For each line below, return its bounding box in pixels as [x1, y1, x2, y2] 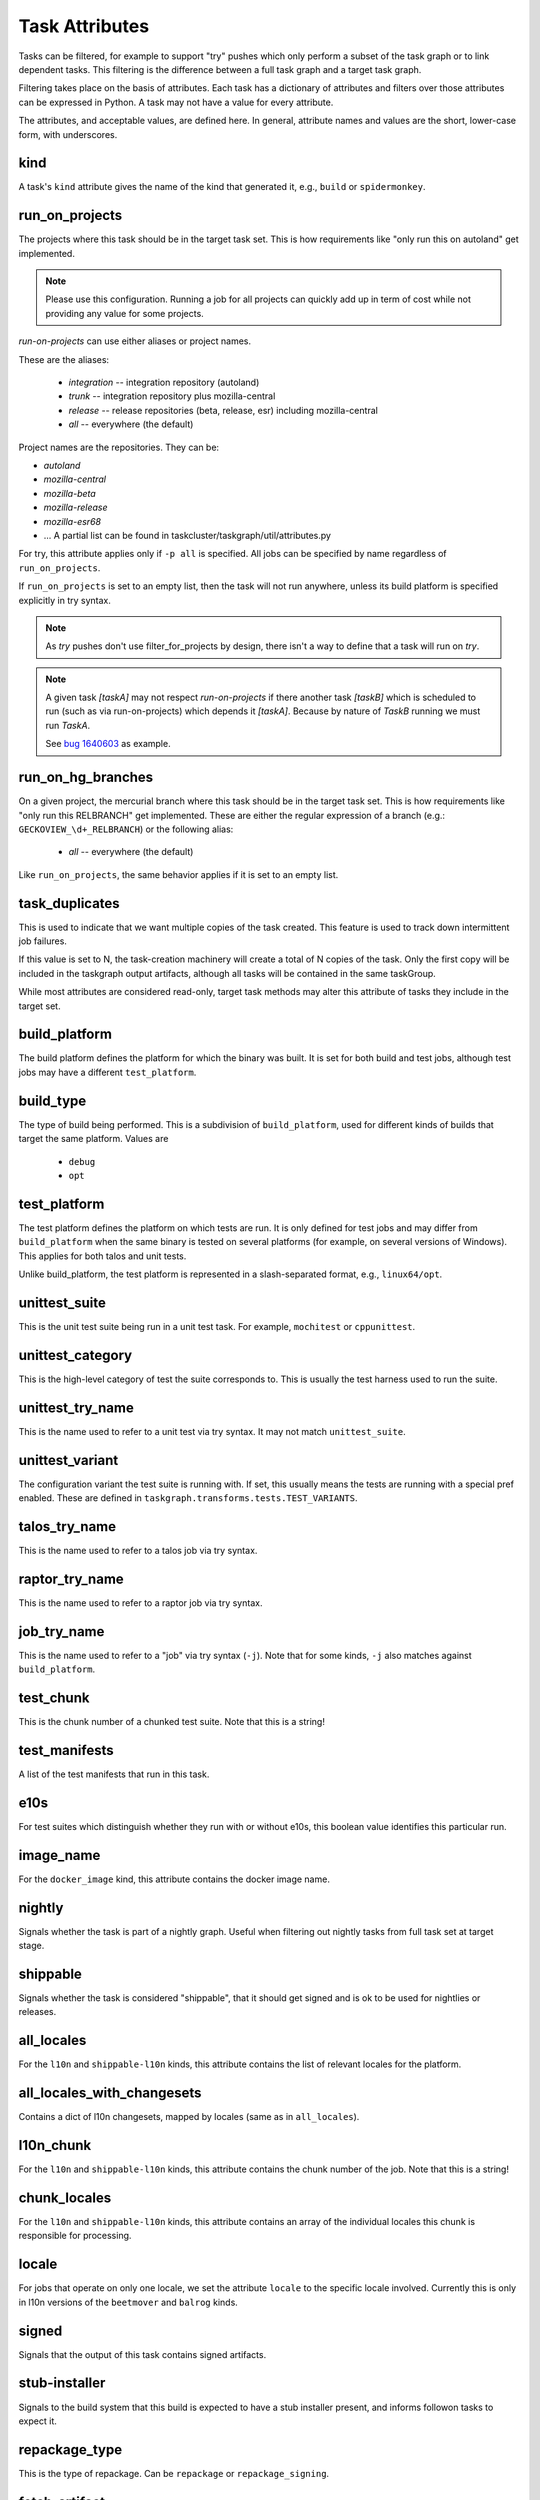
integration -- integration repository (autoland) [68, 376, 260, 389]
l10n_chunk [18, 2137, 92, 2154]
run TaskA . [45, 719, 91, 731]
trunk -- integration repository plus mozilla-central [68, 390, 276, 402]
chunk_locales [18, 2189, 112, 2206]
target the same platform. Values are [18, 1133, 169, 1145]
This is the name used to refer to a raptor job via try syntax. [18, 1596, 263, 1609]
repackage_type [18, 2441, 123, 2458]
